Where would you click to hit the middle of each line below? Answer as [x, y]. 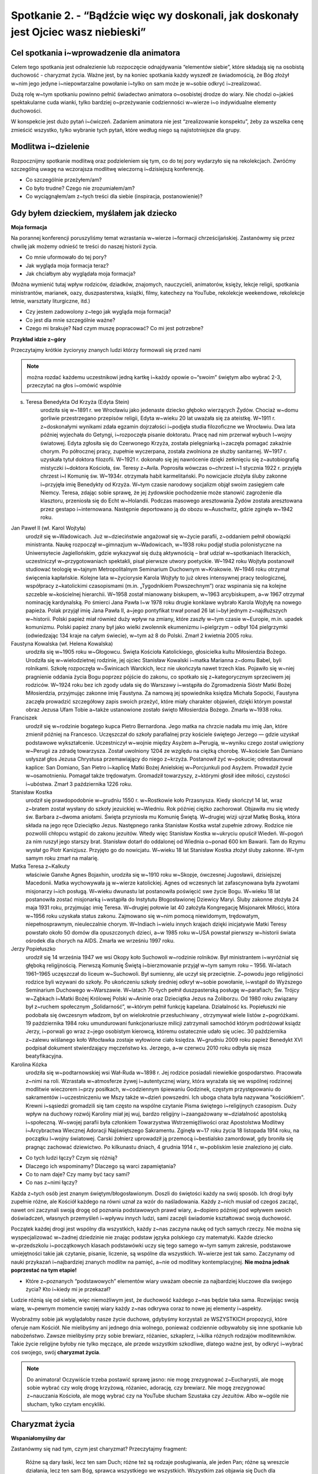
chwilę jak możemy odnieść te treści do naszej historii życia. [84, 246]
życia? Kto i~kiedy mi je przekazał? [68, 1289]
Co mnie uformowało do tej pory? [66, 257]
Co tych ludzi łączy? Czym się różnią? [72, 1158]
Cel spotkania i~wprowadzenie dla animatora [96, 53]
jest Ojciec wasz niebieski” [79, 32]
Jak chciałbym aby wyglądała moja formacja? [81, 274]
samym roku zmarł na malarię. [62, 858]
